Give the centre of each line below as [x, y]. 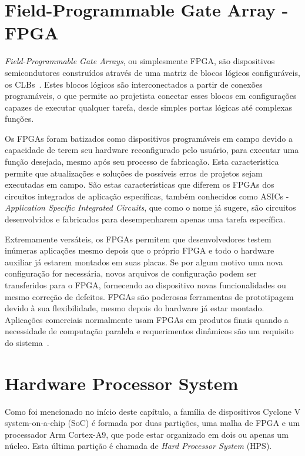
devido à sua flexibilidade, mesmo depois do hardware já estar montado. [135, 308]
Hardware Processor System [122, 383]
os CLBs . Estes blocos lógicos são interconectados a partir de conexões [134, 84]
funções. [19, 119]
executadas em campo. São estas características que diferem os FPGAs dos [140, 184]
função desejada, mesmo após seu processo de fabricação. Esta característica [142, 162]
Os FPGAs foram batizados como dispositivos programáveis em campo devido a [149, 138]
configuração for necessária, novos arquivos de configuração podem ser [131, 273]
